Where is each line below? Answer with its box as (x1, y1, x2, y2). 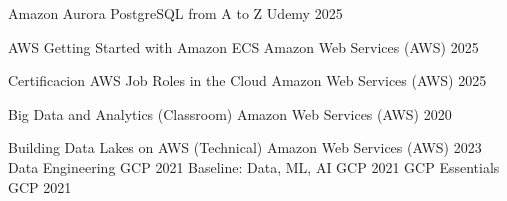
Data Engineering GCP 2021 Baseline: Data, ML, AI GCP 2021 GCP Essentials (8, 156, 500, 177)
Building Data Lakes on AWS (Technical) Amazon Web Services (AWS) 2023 (8, 137, 482, 158)
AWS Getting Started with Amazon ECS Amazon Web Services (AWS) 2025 (8, 36, 479, 57)
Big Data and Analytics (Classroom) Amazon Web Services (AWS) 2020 (8, 103, 452, 124)
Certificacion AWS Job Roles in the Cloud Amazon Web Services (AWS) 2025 (8, 70, 487, 91)
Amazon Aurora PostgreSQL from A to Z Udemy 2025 (8, 3, 343, 23)
